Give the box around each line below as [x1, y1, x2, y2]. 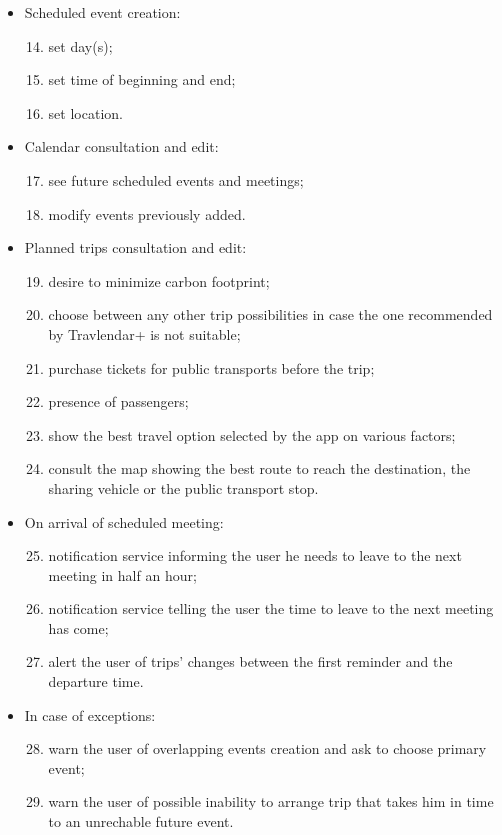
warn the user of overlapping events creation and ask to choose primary [48, 738, 487, 759]
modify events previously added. [48, 203, 246, 224]
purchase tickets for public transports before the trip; [48, 357, 375, 378]
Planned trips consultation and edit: [24, 237, 247, 258]
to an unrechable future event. [48, 811, 234, 832]
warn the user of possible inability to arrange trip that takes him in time [48, 791, 494, 812]
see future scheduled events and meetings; [48, 169, 304, 190]
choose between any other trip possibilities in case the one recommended [48, 304, 493, 325]
